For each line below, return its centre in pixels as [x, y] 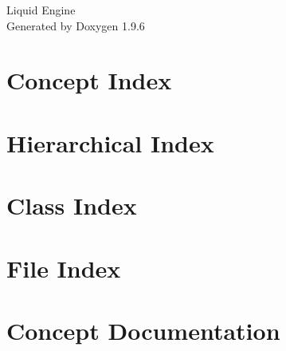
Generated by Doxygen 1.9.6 [76, 25]
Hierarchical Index [110, 142]
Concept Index [89, 80]
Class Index [72, 205]
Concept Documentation [143, 330]
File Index [64, 268]
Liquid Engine [41, 10]
